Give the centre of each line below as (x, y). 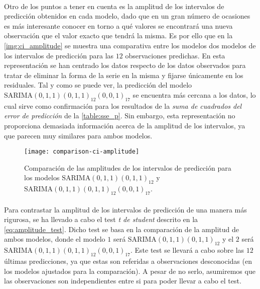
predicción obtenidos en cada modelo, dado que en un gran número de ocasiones (127, 16)
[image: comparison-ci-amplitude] (82, 152)
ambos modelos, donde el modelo (55, 239)
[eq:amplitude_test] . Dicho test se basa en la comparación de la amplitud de (121, 229)
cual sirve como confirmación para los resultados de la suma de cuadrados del (123, 105)
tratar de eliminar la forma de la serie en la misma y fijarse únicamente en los (124, 75)
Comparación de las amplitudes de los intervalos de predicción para (128, 167)
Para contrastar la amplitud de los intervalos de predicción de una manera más (125, 209)
